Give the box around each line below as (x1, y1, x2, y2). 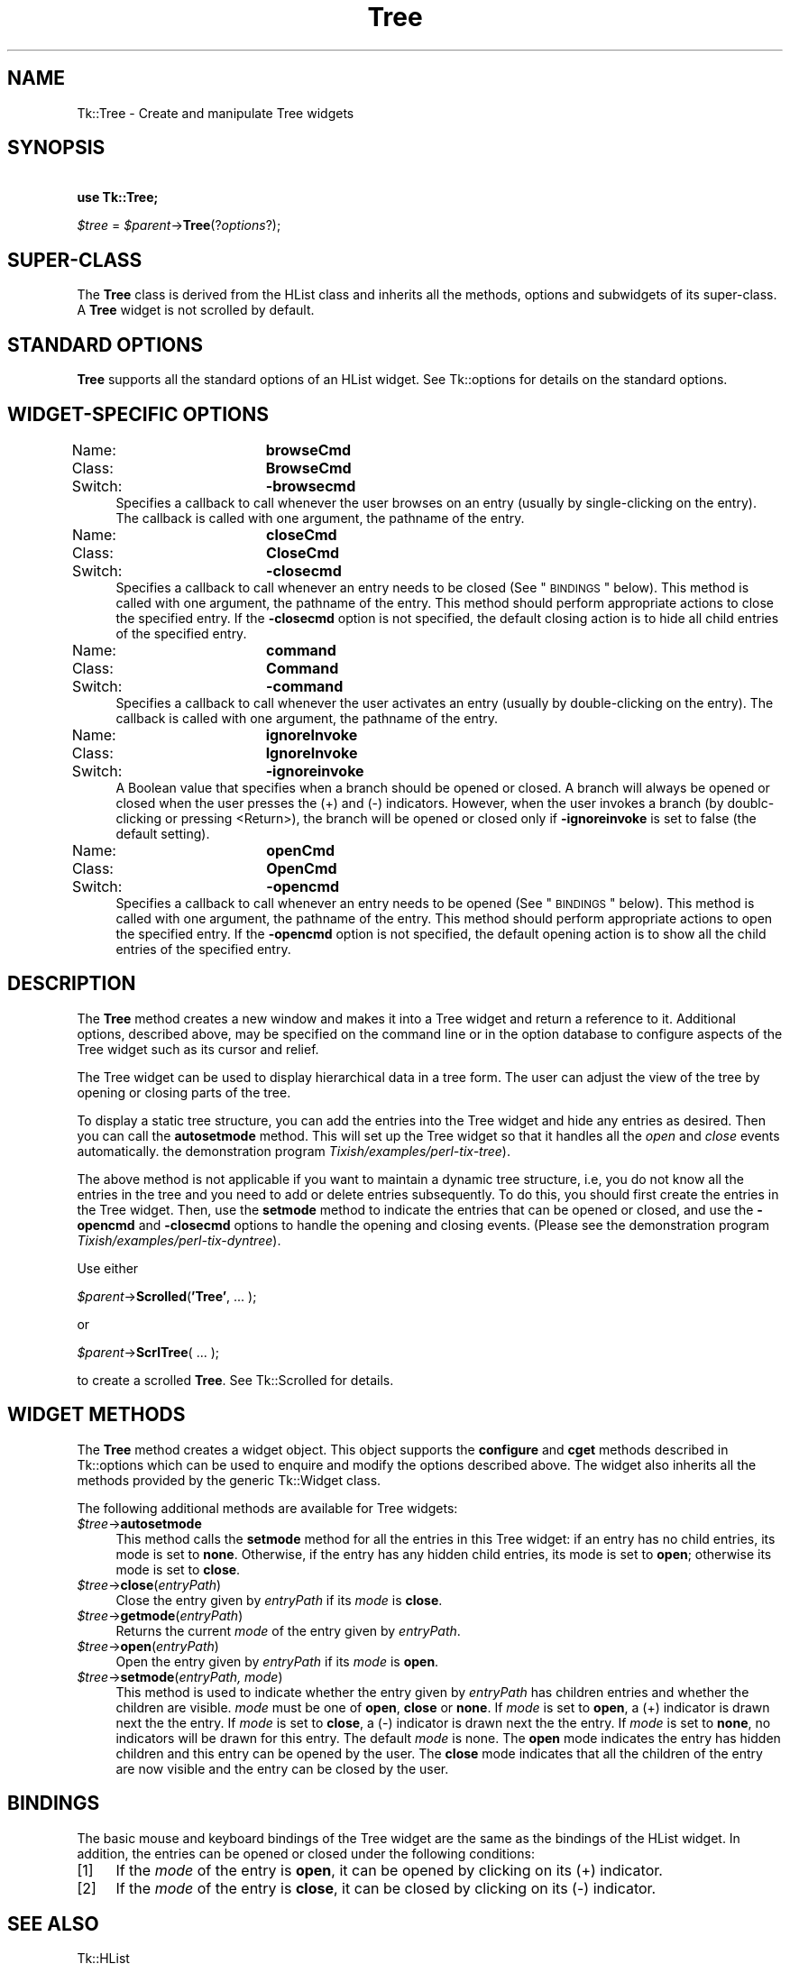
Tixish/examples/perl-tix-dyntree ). (77, 1232, 281, 1248)
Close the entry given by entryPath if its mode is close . (115, 1592, 443, 1608)
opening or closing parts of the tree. (77, 1084, 291, 1100)
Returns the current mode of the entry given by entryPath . (115, 1622, 461, 1638)
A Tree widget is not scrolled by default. (77, 302, 315, 318)
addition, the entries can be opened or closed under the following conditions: (77, 1845, 535, 1861)
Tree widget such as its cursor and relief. (77, 1041, 319, 1057)
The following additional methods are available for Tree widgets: (77, 1500, 458, 1516)
